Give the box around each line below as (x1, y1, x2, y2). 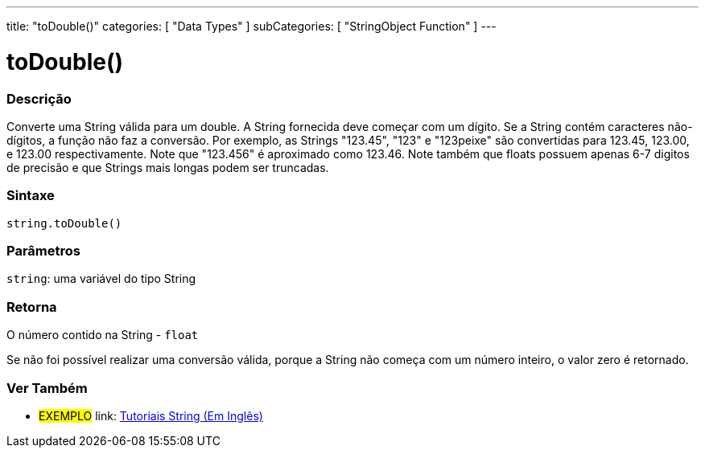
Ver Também (6, 379, 88, 396)
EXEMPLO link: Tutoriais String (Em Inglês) (39, 408, 263, 423)
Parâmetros (6, 243, 80, 259)
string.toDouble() (6, 216, 122, 230)
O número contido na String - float (6, 328, 199, 342)
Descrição (6, 90, 72, 107)
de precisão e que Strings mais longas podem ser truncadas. (6, 160, 329, 174)
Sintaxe (6, 187, 55, 204)
